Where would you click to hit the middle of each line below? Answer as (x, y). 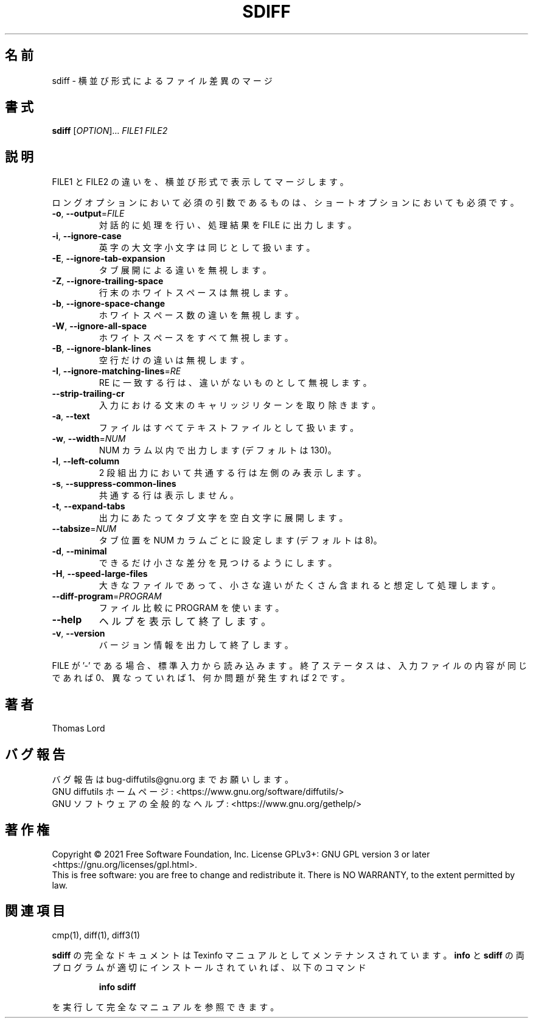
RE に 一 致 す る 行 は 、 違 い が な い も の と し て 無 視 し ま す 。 (235, 383)
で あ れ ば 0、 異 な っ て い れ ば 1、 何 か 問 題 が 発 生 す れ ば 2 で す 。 (201, 678)
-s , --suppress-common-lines (114, 484)
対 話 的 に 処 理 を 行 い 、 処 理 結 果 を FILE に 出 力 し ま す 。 (228, 225)
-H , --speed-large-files (100, 574)
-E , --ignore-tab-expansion (109, 259)
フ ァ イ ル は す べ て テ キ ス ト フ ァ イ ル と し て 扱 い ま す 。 (229, 428)
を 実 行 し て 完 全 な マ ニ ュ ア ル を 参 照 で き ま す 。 (165, 1007)
